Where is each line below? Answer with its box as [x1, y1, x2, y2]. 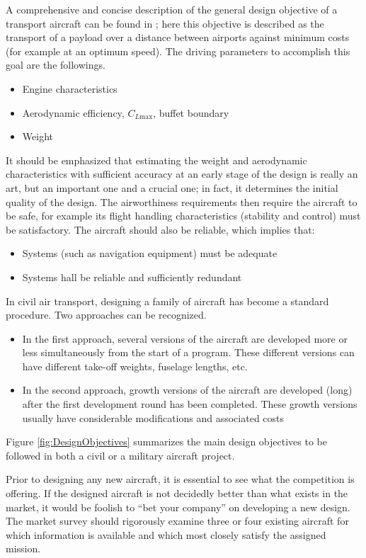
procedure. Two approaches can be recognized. [6, 307, 207, 322]
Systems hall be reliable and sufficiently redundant [22, 269, 242, 284]
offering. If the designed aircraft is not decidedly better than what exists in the [6, 486, 348, 501]
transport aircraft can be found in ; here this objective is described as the [6, 16, 324, 30]
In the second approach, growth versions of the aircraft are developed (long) [22, 382, 353, 397]
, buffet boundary [153, 105, 229, 120]
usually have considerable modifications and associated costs [22, 410, 285, 425]
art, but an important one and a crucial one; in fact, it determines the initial [6, 180, 338, 195]
